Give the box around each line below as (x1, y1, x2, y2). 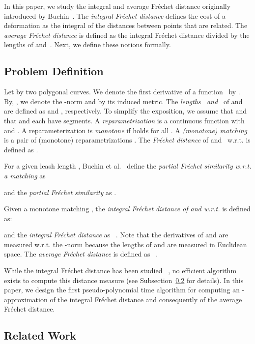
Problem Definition (4, 63, 104, 79)
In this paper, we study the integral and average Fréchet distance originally (4, 1, 231, 11)
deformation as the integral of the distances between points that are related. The (4, 20, 248, 30)
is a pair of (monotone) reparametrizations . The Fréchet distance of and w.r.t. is (4, 135, 251, 145)
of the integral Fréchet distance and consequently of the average (50, 294, 242, 304)
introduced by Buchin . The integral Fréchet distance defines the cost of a (4, 10, 226, 21)
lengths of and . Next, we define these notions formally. (4, 39, 171, 50)
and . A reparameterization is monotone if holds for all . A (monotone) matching (4, 125, 248, 135)
